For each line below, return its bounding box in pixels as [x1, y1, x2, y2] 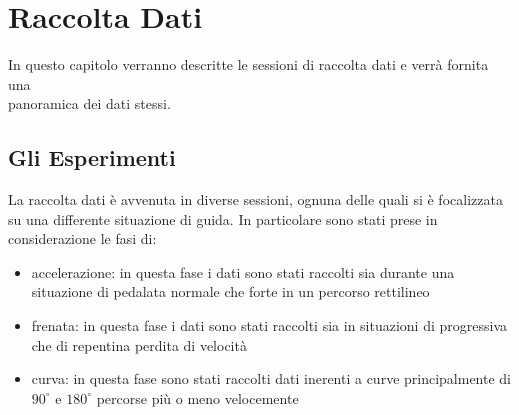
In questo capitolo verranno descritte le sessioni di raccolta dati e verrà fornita [8, 54, 489, 75]
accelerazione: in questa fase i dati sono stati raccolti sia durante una [31, 261, 455, 282]
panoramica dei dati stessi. [8, 93, 171, 114]
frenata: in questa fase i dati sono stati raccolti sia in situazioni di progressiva [31, 315, 508, 336]
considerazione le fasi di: [8, 228, 157, 249]
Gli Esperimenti [8, 142, 176, 173]
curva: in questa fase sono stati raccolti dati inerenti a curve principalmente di [31, 368, 512, 389]
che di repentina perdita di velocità [31, 334, 247, 355]
